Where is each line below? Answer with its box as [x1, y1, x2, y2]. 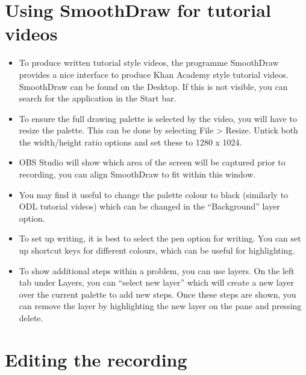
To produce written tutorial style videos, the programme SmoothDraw [19, 56, 279, 69]
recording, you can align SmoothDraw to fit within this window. [19, 168, 256, 181]
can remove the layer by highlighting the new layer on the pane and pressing [19, 300, 302, 312]
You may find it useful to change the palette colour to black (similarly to [19, 188, 289, 200]
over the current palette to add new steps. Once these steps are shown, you [19, 287, 296, 300]
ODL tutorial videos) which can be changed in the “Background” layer [19, 200, 280, 213]
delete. [19, 312, 43, 324]
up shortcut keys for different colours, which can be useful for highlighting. [19, 244, 295, 257]
